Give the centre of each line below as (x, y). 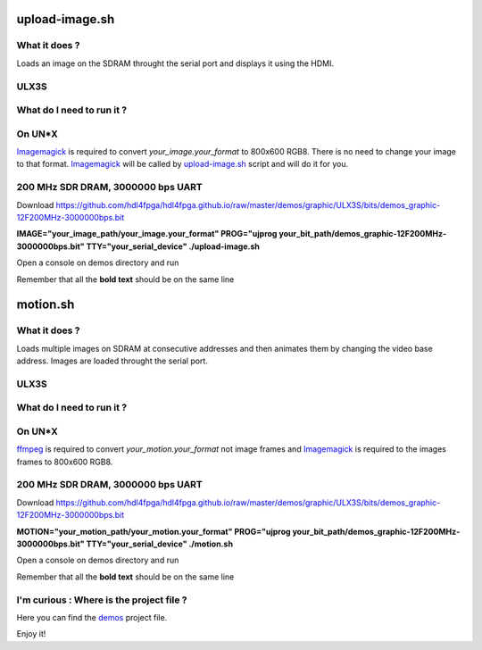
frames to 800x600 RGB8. (65, 462)
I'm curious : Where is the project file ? (102, 600)
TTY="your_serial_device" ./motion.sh (160, 544)
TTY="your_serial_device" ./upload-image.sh (173, 246)
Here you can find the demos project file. (92, 617)
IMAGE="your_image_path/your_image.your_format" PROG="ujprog (147, 234)
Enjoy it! (31, 634)
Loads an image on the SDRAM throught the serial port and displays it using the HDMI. (175, 63)
